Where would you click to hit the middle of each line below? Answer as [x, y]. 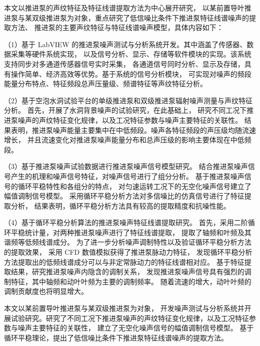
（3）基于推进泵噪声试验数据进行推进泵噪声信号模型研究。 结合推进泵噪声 [126, 166]
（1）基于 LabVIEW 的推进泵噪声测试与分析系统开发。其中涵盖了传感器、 [125, 44]
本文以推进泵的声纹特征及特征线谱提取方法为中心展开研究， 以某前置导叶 [124, 8]
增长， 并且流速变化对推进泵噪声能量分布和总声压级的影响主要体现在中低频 [128, 140]
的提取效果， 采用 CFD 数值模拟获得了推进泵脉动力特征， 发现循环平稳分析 [128, 252]
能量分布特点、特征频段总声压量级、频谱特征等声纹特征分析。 [105, 83]
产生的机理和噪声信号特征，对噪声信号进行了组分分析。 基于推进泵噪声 [127, 176]
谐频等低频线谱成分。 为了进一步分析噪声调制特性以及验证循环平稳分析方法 [128, 242]
